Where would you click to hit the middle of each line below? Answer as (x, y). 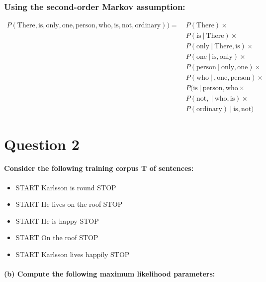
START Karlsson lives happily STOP (73, 254)
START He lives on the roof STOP (69, 204)
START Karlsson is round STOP (66, 187)
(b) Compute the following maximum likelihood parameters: (110, 274)
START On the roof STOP (57, 237)
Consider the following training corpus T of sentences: (99, 168)
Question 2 (42, 144)
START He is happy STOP (57, 220)
